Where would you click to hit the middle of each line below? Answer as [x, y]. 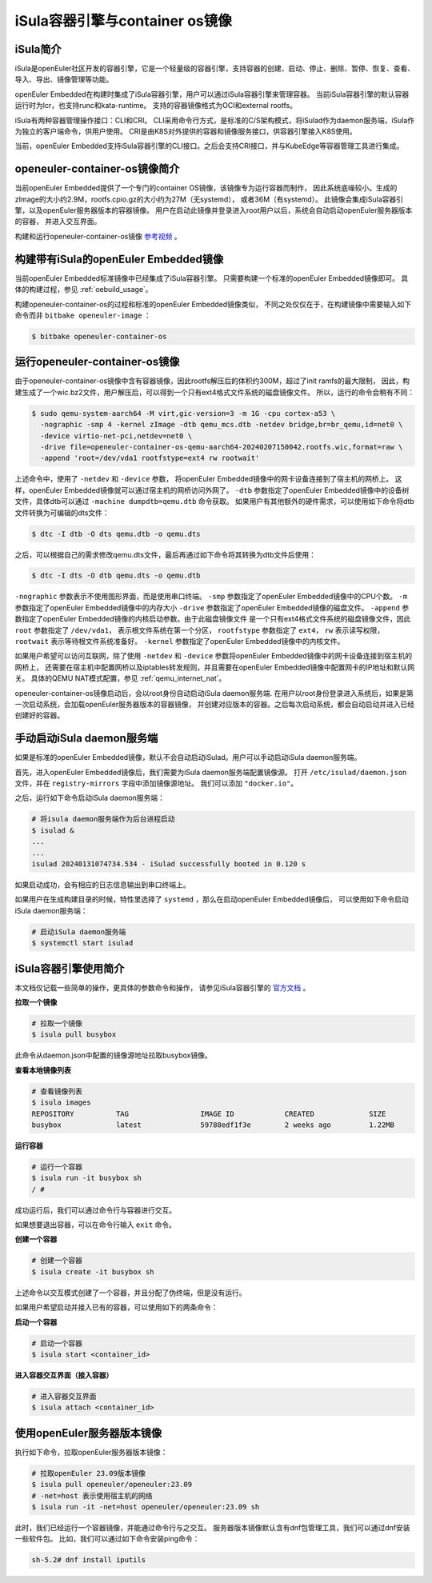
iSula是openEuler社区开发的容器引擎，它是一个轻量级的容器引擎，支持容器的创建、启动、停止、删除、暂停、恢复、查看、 [215, 69]
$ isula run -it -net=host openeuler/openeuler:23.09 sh [146, 1507]
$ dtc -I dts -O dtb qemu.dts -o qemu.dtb [116, 576]
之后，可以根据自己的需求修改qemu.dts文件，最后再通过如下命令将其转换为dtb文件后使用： [165, 554]
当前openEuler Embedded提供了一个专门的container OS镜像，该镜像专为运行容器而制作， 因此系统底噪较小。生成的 [206, 188]
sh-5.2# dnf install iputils [89, 1560]
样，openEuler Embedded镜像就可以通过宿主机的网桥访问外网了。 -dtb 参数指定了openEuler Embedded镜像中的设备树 [212, 490]
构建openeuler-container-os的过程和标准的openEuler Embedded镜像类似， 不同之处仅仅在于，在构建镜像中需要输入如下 [213, 304]
